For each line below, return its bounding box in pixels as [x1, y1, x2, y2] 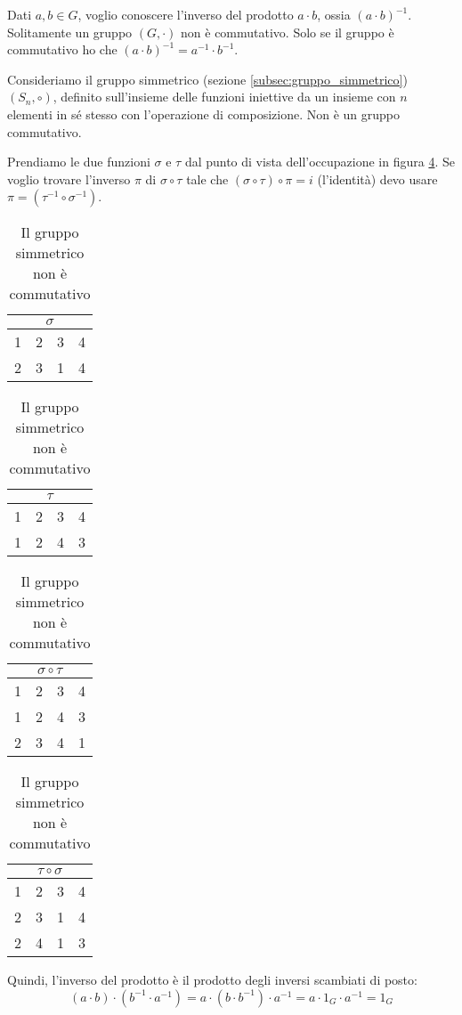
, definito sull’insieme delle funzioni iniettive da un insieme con [53, 87, 396, 106]
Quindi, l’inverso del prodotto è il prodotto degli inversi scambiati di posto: [7, 970, 417, 989]
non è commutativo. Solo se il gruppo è [181, 22, 394, 41]
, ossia [317, 5, 351, 23]
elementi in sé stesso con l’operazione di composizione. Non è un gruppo [7, 104, 401, 123]
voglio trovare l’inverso [7, 169, 131, 188]
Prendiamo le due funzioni [7, 152, 150, 171]
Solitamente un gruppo [7, 22, 133, 41]
